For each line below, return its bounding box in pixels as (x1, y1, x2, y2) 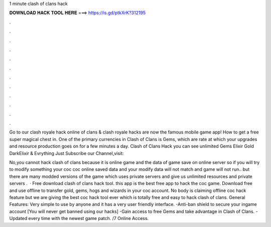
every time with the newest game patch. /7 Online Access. (28, 215, 149, 221)
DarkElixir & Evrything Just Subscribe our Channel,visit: (9, 150, 124, 156)
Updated (9, 215, 28, 221)
